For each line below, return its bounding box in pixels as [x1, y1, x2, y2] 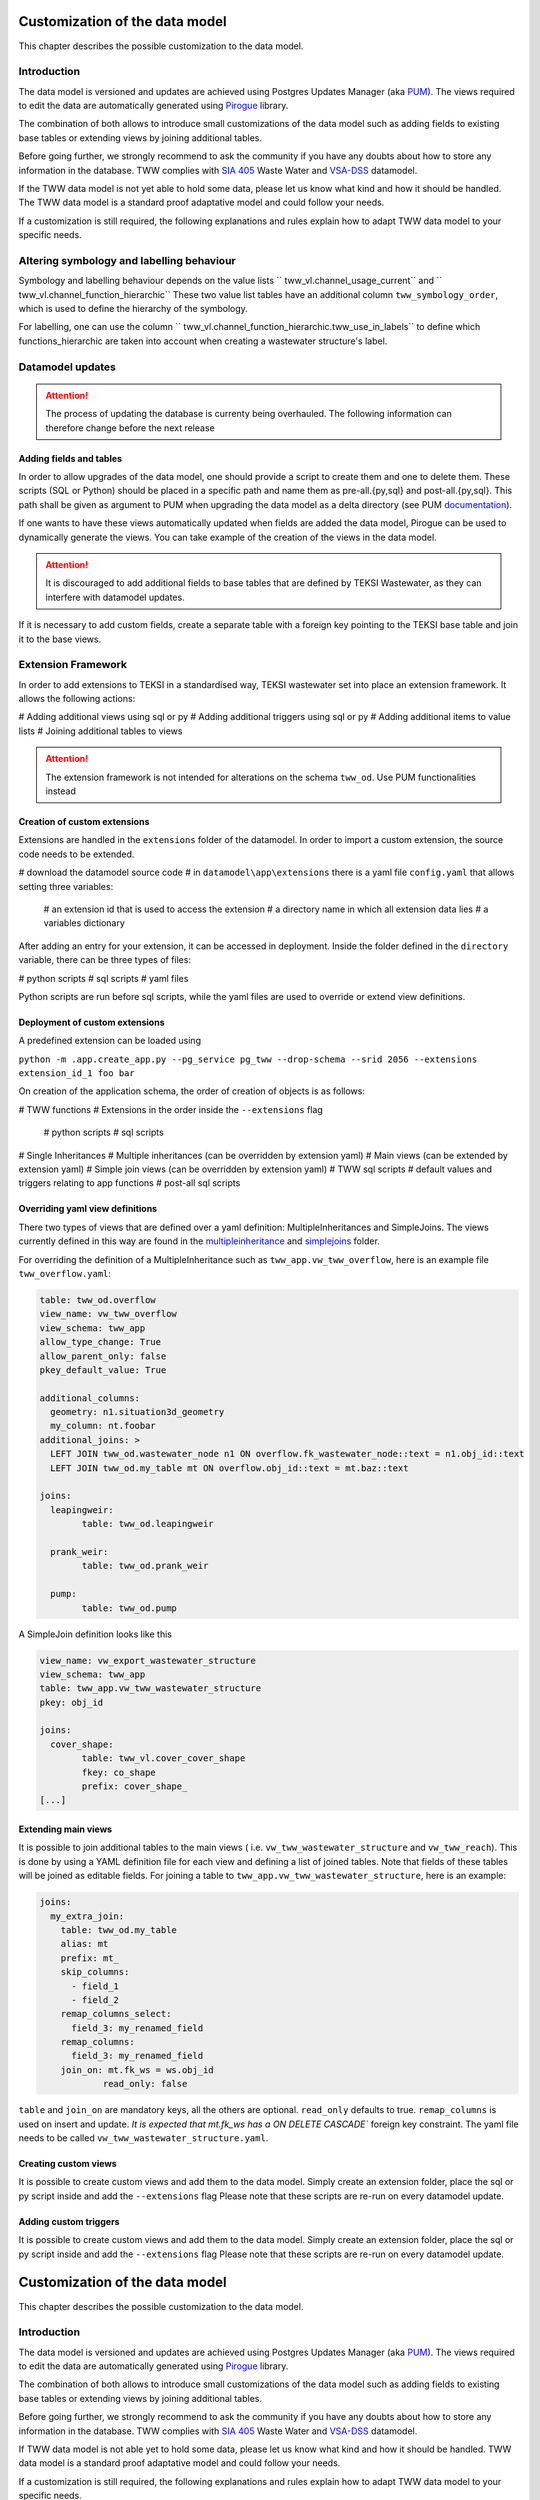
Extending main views [18, 1823, 113, 1835]
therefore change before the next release [45, 421, 215, 434]
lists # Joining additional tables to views [18, 725, 183, 737]
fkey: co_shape [81, 1766, 157, 1778]
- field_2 [71, 1994, 120, 2005]
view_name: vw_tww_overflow [39, 1308, 177, 1320]
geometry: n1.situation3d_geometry [50, 1406, 225, 1418]
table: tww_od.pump [81, 1602, 177, 1614]
